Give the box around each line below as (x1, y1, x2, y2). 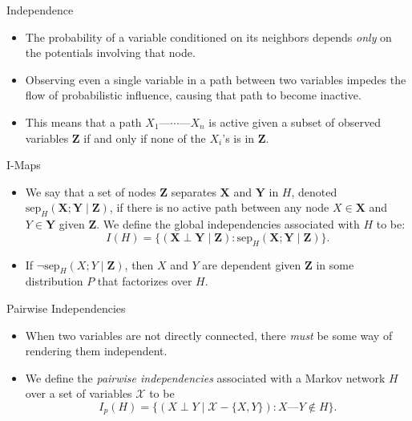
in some (316, 256, 354, 273)
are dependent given (202, 256, 301, 273)
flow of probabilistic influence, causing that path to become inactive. (25, 87, 362, 103)
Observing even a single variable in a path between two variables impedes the (25, 71, 406, 87)
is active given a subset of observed (208, 113, 381, 130)
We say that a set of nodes (25, 183, 156, 200)
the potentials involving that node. (25, 44, 196, 61)
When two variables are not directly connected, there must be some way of (25, 326, 393, 343)
